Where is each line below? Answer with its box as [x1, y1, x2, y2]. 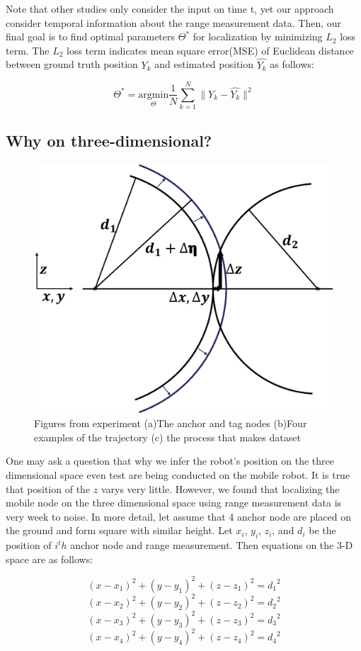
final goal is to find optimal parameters [6, 29, 176, 44]
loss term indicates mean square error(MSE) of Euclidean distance [67, 43, 354, 57]
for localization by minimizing [193, 29, 323, 44]
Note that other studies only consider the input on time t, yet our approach [6, 1, 334, 16]
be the [309, 523, 336, 538]
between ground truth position [6, 57, 138, 72]
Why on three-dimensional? [6, 129, 212, 151]
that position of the [6, 481, 91, 496]
